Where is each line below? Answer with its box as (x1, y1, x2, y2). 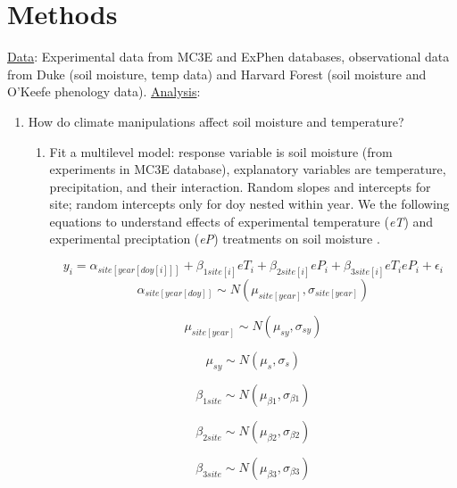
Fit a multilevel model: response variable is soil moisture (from (49, 142, 393, 161)
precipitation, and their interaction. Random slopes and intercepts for (49, 177, 431, 195)
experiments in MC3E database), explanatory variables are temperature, (49, 160, 446, 178)
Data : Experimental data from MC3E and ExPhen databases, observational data (7, 47, 450, 66)
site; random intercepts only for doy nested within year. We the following (49, 194, 450, 213)
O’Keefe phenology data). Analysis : (7, 82, 201, 101)
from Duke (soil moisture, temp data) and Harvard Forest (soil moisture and (7, 64, 427, 83)
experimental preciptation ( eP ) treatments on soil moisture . (49, 229, 380, 248)
